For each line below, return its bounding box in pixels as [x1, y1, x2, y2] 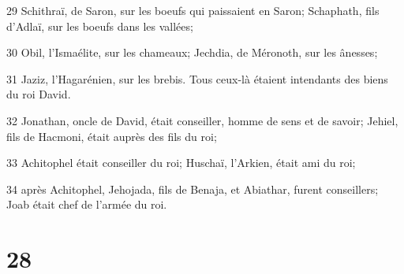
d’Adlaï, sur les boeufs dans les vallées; [6, 17, 193, 34]
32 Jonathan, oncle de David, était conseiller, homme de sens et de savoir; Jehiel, [6, 112, 398, 128]
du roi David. [6, 86, 71, 102]
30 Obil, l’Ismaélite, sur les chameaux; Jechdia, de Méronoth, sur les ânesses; [6, 44, 378, 61]
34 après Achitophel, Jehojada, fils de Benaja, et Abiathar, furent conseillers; [6, 180, 379, 197]
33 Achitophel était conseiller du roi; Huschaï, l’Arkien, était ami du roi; [6, 154, 356, 171]
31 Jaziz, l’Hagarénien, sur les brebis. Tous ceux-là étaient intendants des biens [6, 70, 388, 87]
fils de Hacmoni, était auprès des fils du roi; [6, 128, 217, 144]
